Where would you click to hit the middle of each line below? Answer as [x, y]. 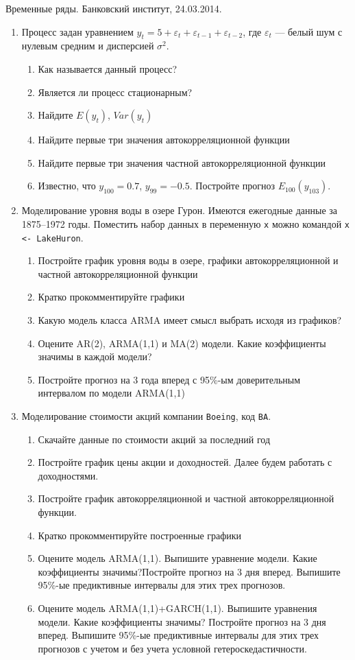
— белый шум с [309, 31]
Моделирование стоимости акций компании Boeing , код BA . [146, 416]
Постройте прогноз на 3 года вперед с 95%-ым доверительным [169, 379]
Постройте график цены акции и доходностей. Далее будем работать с [185, 462]
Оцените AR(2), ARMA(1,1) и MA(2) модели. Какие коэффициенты [182, 343]
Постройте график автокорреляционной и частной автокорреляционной [186, 498]
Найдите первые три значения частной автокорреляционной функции [182, 162]
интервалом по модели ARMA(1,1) [111, 393]
